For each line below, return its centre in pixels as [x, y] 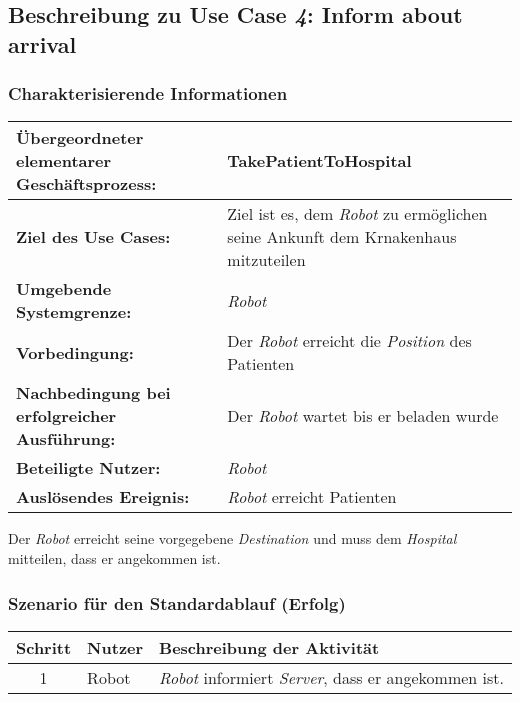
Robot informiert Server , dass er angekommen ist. [331, 677]
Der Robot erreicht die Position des [349, 341]
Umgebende [64, 289]
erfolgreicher [66, 416]
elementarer [64, 161]
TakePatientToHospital [319, 161]
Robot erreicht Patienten [312, 497]
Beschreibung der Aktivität [269, 647]
